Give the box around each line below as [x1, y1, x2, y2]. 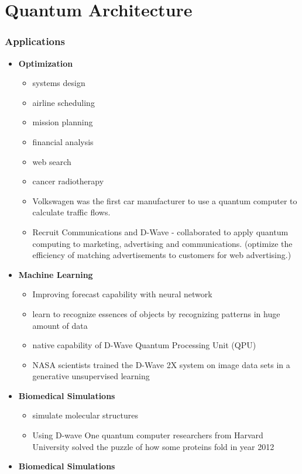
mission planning [32, 116, 93, 128]
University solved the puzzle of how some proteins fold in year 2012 [32, 440, 274, 452]
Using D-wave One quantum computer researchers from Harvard [32, 429, 263, 441]
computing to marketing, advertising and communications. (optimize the [32, 237, 293, 249]
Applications [5, 34, 65, 49]
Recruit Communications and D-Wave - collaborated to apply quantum [32, 225, 289, 238]
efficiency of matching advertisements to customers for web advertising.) [32, 249, 291, 261]
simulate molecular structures [32, 409, 138, 421]
